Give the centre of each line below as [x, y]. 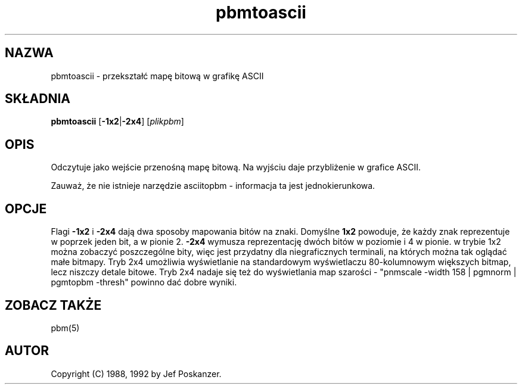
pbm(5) [65, 328]
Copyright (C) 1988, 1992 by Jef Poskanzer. [136, 374]
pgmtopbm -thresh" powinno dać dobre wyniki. [144, 282]
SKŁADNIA [38, 99]
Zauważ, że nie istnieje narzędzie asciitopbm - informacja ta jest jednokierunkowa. [213, 186]
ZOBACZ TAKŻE [53, 305]
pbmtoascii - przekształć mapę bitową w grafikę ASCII [157, 76]
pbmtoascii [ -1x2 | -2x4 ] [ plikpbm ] [117, 122]
